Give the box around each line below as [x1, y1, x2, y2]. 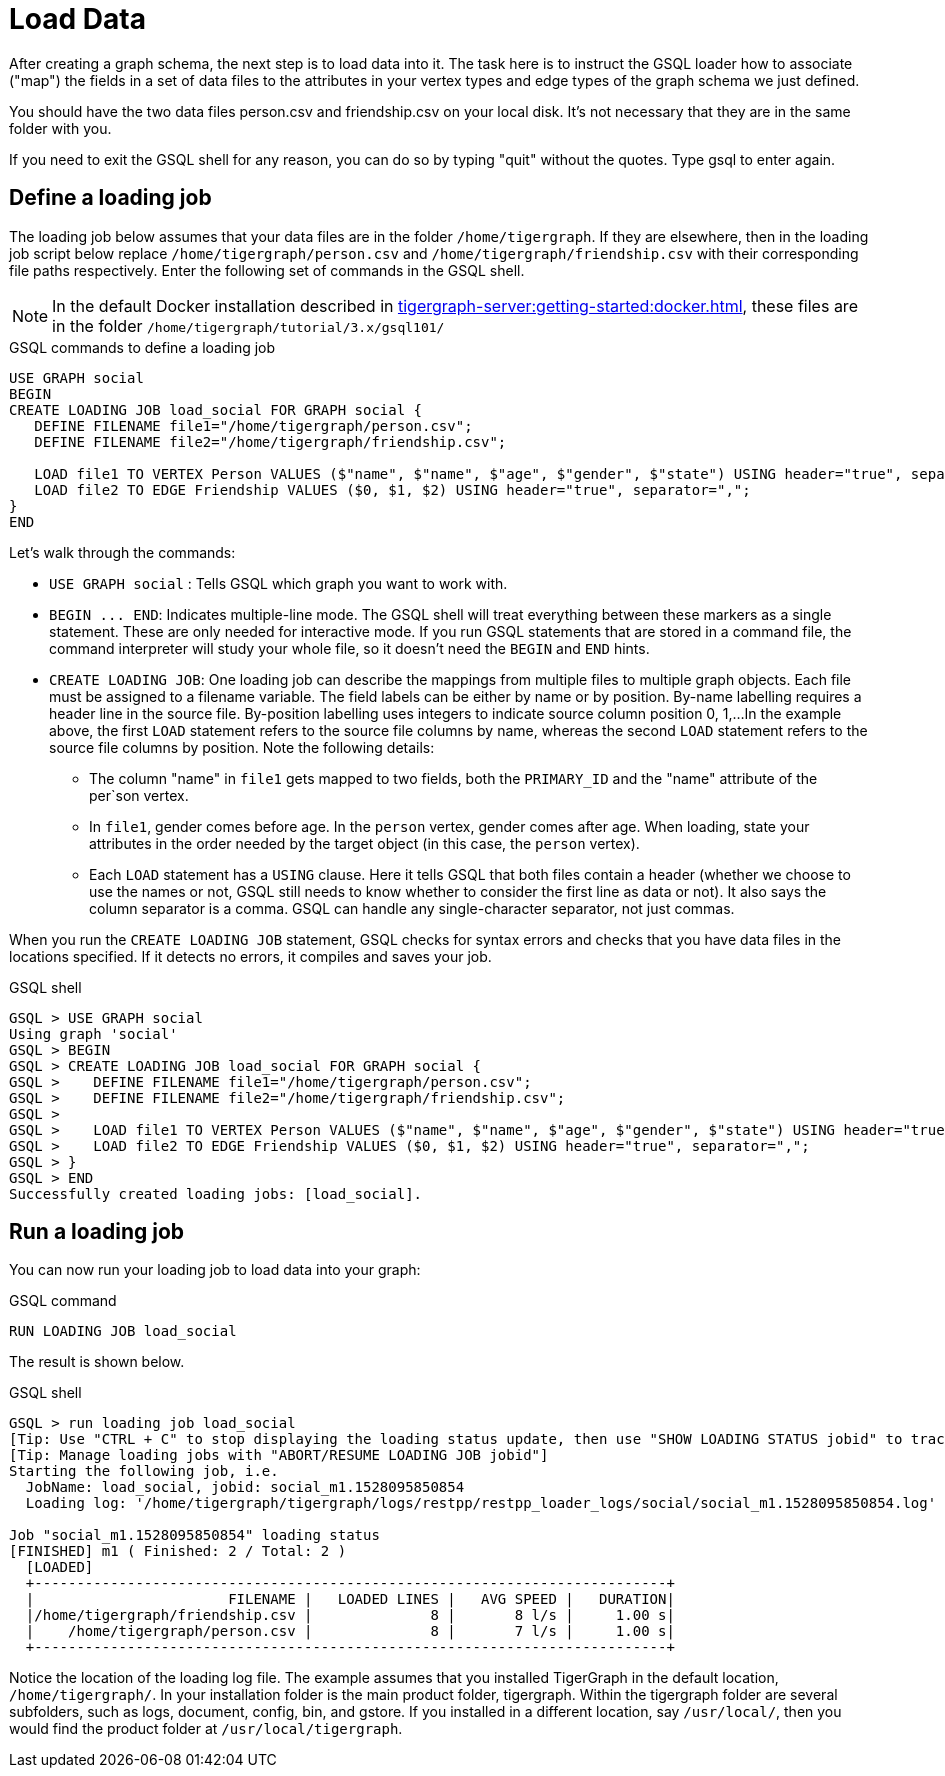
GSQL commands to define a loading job [9, 338, 276, 356]
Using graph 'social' [9, 1025, 178, 1042]
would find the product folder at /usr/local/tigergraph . [9, 1720, 403, 1738]
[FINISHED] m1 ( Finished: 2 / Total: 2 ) [9, 1543, 347, 1560]
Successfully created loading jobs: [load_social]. [9, 1185, 423, 1202]
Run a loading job [9, 1219, 185, 1245]
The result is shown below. [9, 1353, 185, 1371]
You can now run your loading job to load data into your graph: [9, 1261, 421, 1279]
